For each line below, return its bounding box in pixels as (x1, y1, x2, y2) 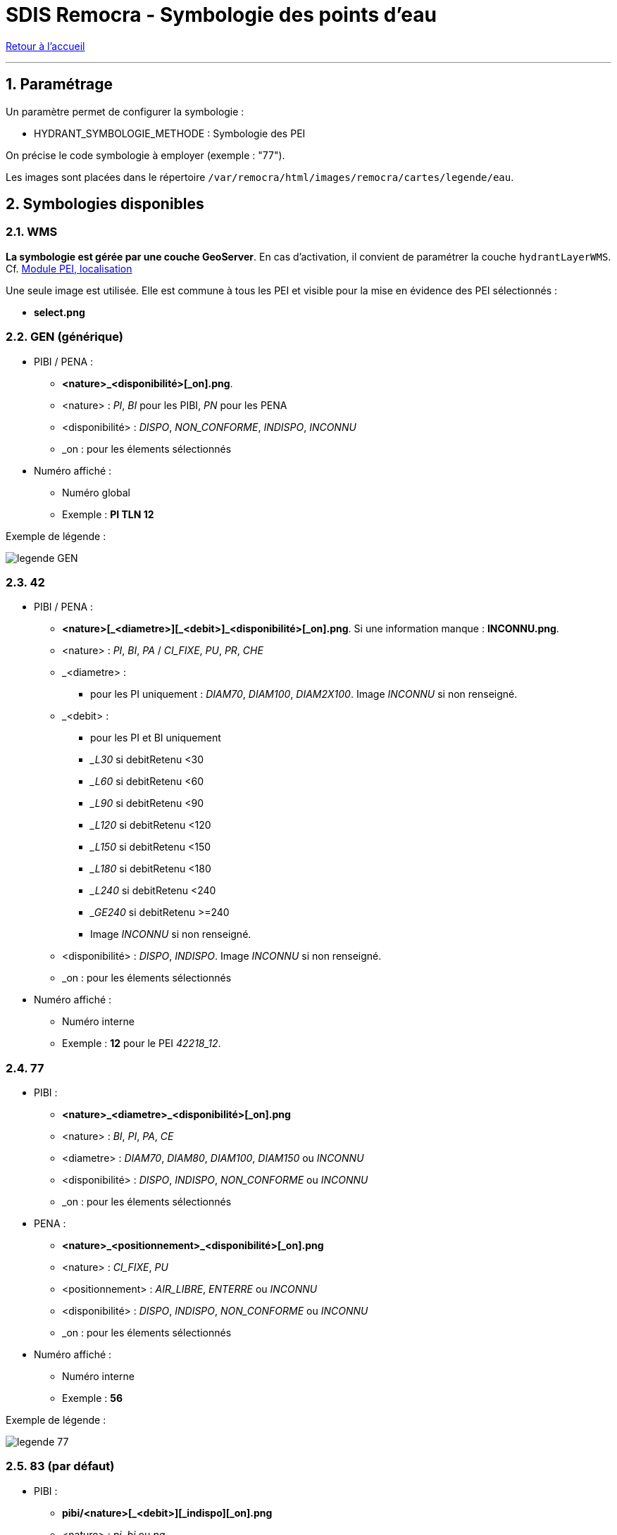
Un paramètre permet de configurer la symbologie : (6, 105, 244, 118)
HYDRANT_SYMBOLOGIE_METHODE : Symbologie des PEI (34, 127, 306, 139)
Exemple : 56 (62, 1392, 123, 1405)
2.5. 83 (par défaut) (6, 1459, 115, 1474)
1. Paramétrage (6, 75, 113, 94)
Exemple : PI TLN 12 (62, 508, 154, 520)
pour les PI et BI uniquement (90, 732, 221, 744)
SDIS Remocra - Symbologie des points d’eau (6, 3, 437, 27)
